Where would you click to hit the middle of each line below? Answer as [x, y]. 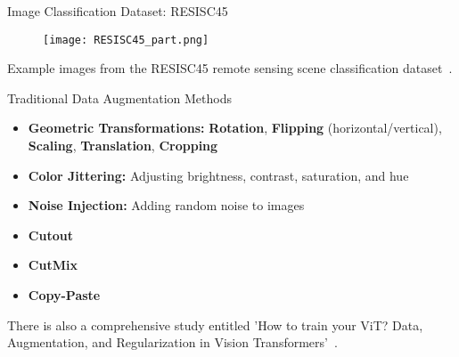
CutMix [53, 265]
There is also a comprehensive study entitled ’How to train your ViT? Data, [215, 325]
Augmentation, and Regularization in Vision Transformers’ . [172, 342]
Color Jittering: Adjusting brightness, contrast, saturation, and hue [218, 175]
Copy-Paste [64, 295]
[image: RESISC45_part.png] [126, 40]
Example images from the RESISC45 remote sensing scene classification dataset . [230, 68]
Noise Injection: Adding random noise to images [166, 205]
